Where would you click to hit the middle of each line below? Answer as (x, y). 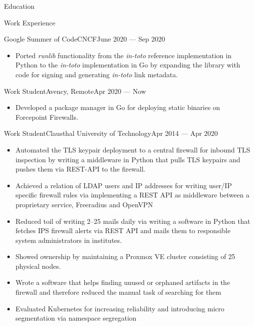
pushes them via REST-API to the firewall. (81, 169)
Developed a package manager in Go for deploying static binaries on (118, 107)
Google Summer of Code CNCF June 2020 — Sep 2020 (85, 39)
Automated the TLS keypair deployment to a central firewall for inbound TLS (133, 149)
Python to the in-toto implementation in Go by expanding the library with (128, 65)
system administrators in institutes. (69, 240)
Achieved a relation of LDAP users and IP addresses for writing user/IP (124, 185)
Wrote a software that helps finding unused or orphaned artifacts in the (123, 282)
